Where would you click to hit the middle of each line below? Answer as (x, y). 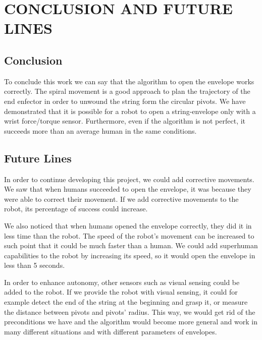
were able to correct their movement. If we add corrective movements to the (121, 199)
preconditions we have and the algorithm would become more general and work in (131, 322)
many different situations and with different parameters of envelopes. (111, 331)
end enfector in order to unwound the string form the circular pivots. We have (125, 101)
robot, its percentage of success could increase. (76, 209)
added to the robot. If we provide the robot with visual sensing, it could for (121, 292)
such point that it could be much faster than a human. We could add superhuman (131, 245)
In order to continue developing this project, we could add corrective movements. (129, 179)
